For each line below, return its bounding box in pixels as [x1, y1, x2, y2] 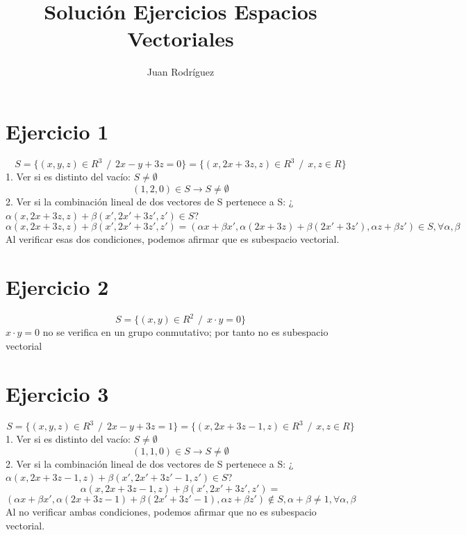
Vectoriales [127, 24, 234, 53]
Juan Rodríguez [147, 65, 215, 79]
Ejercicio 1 [6, 117, 109, 145]
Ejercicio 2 [6, 272, 109, 300]
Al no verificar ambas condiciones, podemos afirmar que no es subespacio [6, 504, 317, 518]
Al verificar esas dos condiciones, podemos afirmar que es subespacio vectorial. [6, 232, 340, 246]
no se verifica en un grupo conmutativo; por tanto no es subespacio [42, 325, 328, 339]
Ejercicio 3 [6, 379, 109, 407]
